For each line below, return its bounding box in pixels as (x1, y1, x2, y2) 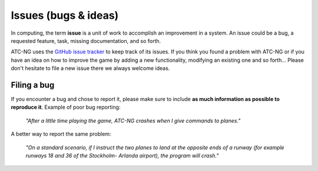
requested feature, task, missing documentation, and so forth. (11, 37, 161, 44)
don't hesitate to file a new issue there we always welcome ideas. (11, 65, 170, 72)
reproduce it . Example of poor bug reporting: (11, 103, 121, 111)
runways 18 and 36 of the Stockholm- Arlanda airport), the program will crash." (25, 152, 219, 159)
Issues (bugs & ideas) (11, 9, 119, 22)
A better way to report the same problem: (11, 130, 111, 138)
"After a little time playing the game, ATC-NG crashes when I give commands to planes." (25, 117, 241, 124)
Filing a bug (11, 80, 55, 90)
